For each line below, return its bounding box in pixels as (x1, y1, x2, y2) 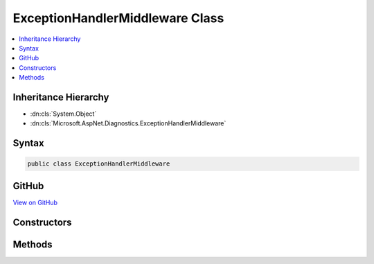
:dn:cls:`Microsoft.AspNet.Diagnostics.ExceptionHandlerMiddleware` (30, 119, 226, 127)
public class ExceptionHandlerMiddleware (27, 160, 170, 168)
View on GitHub (12, 198, 58, 206)
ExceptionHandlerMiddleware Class (12, 10, 224, 26)
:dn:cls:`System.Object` (30, 109, 97, 118)
